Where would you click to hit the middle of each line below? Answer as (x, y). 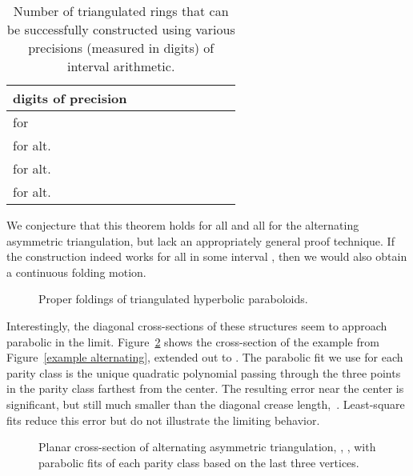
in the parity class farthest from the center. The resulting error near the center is (205, 388)
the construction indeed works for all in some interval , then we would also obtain (207, 256)
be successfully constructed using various (121, 29)
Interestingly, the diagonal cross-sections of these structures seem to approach (197, 325)
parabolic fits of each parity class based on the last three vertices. (199, 462)
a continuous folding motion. (76, 272)
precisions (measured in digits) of (121, 48)
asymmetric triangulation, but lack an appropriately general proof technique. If (200, 240)
